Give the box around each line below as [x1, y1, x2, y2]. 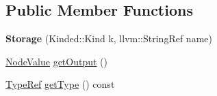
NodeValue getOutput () [5, 54, 108, 68]
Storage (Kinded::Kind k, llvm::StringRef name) [5, 31, 212, 46]
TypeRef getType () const [5, 77, 115, 91]
